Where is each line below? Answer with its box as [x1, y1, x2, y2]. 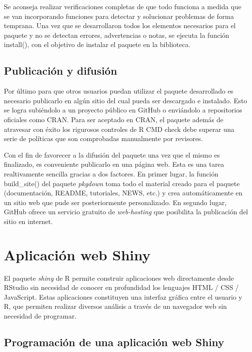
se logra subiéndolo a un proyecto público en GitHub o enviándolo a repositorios [4, 105, 242, 115]
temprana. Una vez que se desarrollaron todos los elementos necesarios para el [4, 20, 236, 31]
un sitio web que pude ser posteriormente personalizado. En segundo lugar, [4, 197, 227, 207]
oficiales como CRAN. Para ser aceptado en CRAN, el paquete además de [4, 114, 223, 124]
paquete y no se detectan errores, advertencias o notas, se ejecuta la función [4, 30, 229, 40]
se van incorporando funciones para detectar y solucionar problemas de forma [4, 11, 234, 21]
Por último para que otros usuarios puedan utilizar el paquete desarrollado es [4, 86, 234, 96]
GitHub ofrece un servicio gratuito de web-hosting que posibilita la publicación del [4, 207, 248, 217]
